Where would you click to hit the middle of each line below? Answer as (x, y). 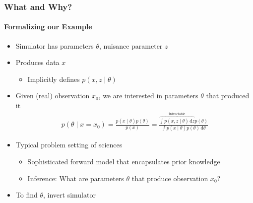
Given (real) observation (53, 96)
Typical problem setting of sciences (69, 145)
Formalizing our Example (48, 27)
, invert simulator (69, 195)
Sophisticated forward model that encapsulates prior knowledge (124, 161)
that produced (228, 96)
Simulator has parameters (55, 45)
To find (27, 195)
